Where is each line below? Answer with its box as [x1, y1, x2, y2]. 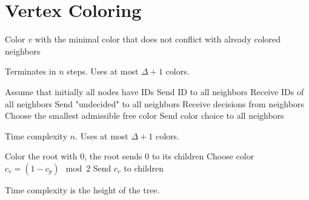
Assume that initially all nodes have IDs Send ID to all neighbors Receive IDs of [5, 85, 304, 98]
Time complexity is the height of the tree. [5, 183, 160, 196]
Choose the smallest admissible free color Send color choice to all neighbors [5, 109, 284, 122]
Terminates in [5, 65, 56, 78]
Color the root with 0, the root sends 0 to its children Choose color [5, 150, 254, 162]
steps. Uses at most [67, 65, 139, 78]
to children [124, 161, 164, 174]
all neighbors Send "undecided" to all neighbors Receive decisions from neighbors [5, 97, 304, 110]
